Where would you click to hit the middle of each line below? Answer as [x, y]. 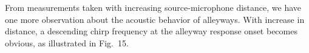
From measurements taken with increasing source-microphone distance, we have [153, 7]
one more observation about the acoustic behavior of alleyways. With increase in [155, 19]
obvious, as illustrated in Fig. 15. [67, 42]
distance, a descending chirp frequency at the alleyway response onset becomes [151, 31]
